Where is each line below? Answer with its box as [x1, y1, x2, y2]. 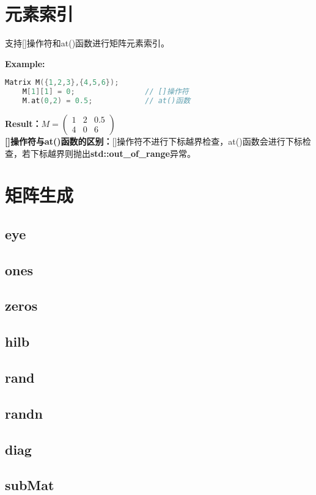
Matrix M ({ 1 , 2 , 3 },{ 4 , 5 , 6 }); [5, 78, 119, 87]
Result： [5, 117, 42, 129]
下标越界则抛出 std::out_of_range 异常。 [30, 146, 196, 159]
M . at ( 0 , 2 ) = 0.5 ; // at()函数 [22, 96, 191, 106]
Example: [5, 57, 45, 70]
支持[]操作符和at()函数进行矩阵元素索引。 [5, 37, 170, 49]
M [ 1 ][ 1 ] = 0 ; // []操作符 [22, 87, 189, 96]
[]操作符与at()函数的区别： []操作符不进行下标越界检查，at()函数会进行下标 [5, 134, 303, 147]
